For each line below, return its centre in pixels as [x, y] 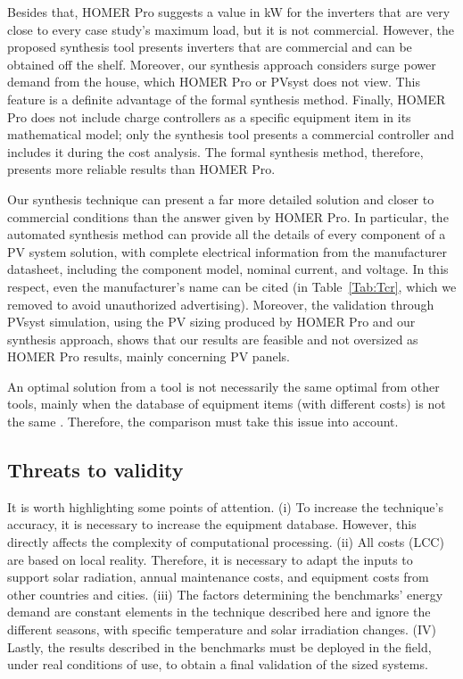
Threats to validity [95, 470]
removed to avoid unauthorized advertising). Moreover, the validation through [221, 304]
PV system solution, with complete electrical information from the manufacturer [227, 251]
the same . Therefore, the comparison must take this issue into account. [203, 422]
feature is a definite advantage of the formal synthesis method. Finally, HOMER [227, 99]
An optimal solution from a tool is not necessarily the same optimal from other [223, 386]
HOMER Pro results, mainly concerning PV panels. [149, 356]
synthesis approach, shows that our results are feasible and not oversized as [213, 339]
